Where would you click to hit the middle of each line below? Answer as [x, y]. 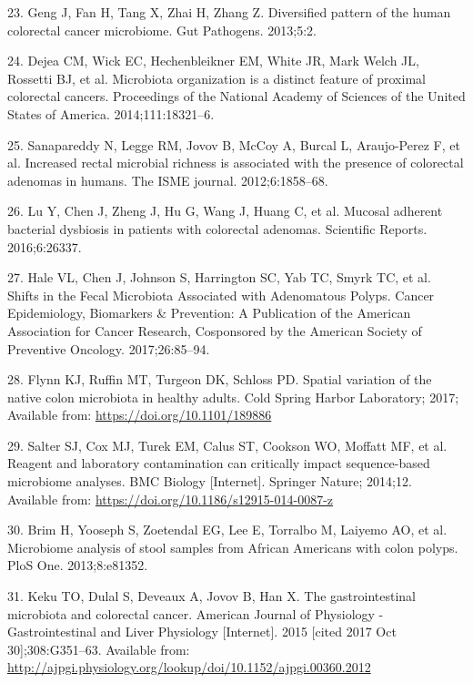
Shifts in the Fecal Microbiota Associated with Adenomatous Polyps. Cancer [221, 295]
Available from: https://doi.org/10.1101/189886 [140, 415]
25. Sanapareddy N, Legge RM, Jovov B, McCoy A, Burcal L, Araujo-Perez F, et [234, 144]
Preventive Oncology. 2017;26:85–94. [109, 348]
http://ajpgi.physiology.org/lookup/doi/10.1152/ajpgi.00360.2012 [189, 667]
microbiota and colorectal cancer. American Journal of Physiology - [196, 613]
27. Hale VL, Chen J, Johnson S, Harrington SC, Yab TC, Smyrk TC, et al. [219, 277]
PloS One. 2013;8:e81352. [78, 565]
